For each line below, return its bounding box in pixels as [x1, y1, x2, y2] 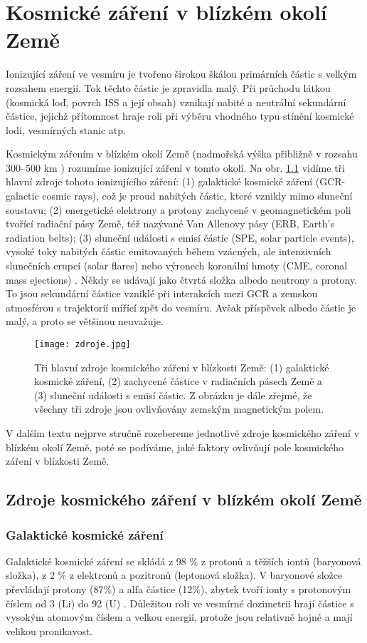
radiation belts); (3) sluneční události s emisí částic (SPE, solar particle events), [6, 230, 354, 245]
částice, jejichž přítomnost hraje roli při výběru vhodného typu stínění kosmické [6, 108, 354, 123]
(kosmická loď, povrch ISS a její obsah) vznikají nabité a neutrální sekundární [6, 94, 346, 109]
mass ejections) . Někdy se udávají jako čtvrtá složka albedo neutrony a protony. [6, 272, 358, 287]
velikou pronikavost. [6, 623, 93, 638]
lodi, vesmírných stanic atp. [6, 122, 126, 137]
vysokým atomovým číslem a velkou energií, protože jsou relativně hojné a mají [6, 609, 353, 624]
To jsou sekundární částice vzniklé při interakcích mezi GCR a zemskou [6, 286, 318, 301]
